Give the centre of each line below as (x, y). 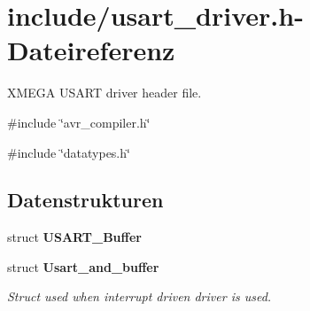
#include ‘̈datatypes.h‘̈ (69, 152)
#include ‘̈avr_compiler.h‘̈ (79, 122)
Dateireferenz (91, 50)
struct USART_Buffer (74, 237)
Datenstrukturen (85, 200)
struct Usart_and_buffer (83, 266)
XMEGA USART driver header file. (105, 93)
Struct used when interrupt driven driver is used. (139, 296)
